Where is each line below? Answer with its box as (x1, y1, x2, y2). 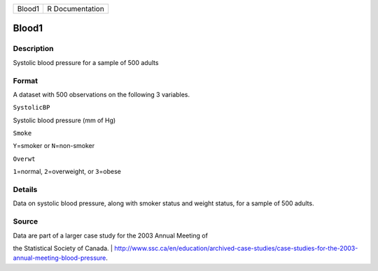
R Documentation (47, 4, 104, 13)
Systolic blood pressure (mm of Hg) (13, 116, 116, 124)
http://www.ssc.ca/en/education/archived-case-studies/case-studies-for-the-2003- (114, 244, 358, 252)
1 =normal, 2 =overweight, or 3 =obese (13, 168, 122, 176)
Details (13, 185, 38, 195)
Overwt (13, 154, 36, 163)
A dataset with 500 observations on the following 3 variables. (13, 90, 190, 98)
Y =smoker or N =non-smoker (13, 142, 95, 150)
